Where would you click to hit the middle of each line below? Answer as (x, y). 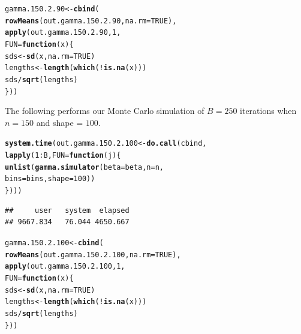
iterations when (268, 111)
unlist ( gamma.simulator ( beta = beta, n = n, (84, 167)
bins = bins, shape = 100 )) (50, 179)
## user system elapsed (67, 210)
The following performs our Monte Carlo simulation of (105, 111)
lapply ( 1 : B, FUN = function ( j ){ (63, 156)
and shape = (60, 122)
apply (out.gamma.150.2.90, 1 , (63, 33)
